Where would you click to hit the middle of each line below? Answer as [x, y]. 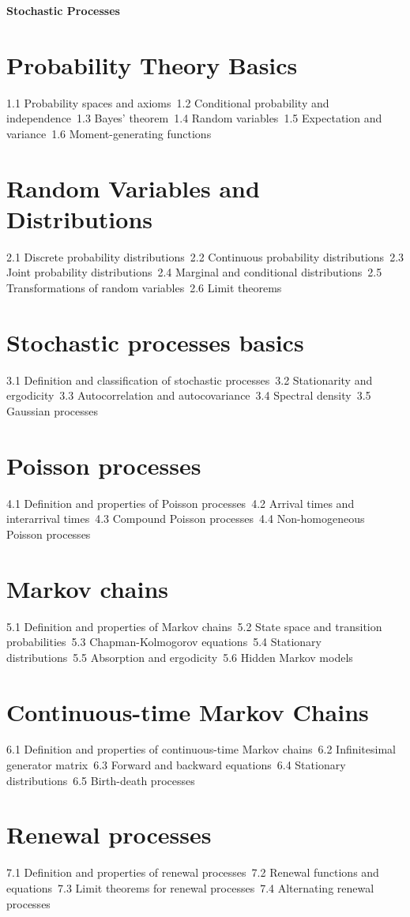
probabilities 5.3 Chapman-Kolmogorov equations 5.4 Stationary [164, 642]
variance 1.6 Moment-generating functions [109, 133]
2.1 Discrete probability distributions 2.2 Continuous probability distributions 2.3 [205, 256]
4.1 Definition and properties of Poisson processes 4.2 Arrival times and [181, 503]
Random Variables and [133, 188]
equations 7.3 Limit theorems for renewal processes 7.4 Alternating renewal [190, 887]
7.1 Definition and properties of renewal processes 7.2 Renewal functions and [193, 872]
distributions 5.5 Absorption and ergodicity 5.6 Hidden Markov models [180, 657]
